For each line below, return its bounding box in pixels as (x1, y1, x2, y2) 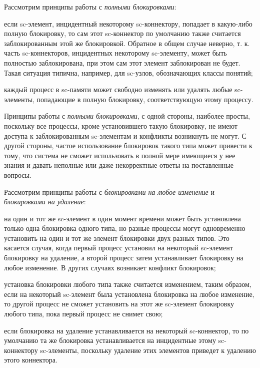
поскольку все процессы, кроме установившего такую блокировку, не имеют (4, 120, 237, 131)
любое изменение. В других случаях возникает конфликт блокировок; (4, 262, 216, 272)
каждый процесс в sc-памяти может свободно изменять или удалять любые (4, 84, 232, 95)
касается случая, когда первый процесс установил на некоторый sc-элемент (4, 242, 233, 253)
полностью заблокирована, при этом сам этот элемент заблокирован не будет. (4, 57, 240, 68)
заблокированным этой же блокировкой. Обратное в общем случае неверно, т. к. (4, 38, 250, 48)
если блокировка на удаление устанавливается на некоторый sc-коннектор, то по (4, 325, 249, 335)
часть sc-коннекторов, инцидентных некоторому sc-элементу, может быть (4, 48, 227, 58)
